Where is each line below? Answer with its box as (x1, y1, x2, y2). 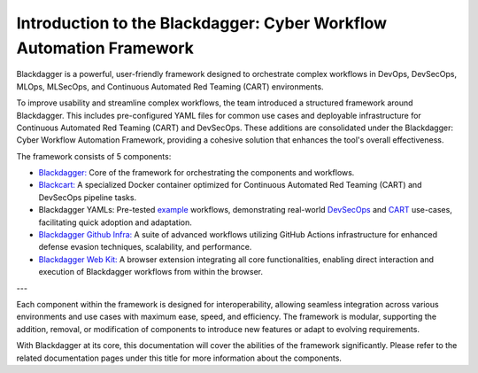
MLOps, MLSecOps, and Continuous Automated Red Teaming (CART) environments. (16, 81, 324, 92)
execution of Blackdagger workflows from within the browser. (38, 267, 263, 277)
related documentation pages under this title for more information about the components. (16, 353, 343, 363)
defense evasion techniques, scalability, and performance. (38, 242, 252, 253)
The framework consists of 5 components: (16, 151, 172, 161)
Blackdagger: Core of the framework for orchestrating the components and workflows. (38, 167, 355, 178)
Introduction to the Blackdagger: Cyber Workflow (16, 13, 388, 33)
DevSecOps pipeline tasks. (38, 191, 137, 203)
